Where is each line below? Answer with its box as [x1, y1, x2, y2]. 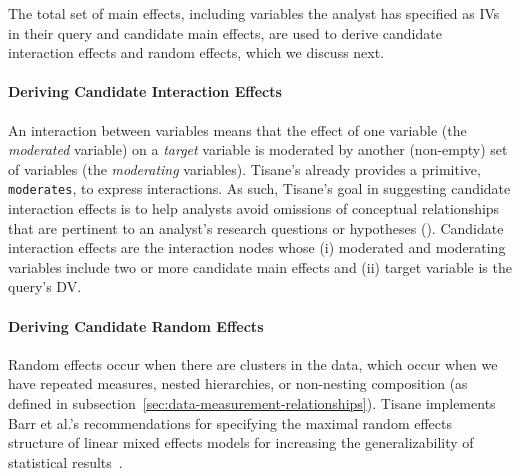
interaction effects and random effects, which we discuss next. [8, 42, 385, 63]
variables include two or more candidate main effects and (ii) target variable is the [8, 256, 512, 277]
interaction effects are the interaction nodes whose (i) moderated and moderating [8, 237, 506, 258]
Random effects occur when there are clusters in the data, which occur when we [8, 353, 498, 374]
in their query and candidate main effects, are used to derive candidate [8, 22, 442, 43]
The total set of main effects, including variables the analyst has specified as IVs [8, 3, 500, 23]
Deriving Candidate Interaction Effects [8, 81, 282, 102]
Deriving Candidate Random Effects [8, 315, 264, 336]
